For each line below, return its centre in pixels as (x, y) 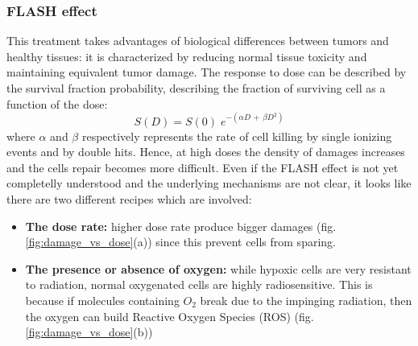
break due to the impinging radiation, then (306, 301)
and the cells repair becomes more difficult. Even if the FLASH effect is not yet (203, 167)
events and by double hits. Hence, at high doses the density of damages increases (206, 152)
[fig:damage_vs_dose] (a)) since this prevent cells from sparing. (180, 242)
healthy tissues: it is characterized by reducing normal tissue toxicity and (187, 56)
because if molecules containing (102, 301)
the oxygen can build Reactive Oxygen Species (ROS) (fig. (170, 316)
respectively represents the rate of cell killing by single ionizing (237, 136)
